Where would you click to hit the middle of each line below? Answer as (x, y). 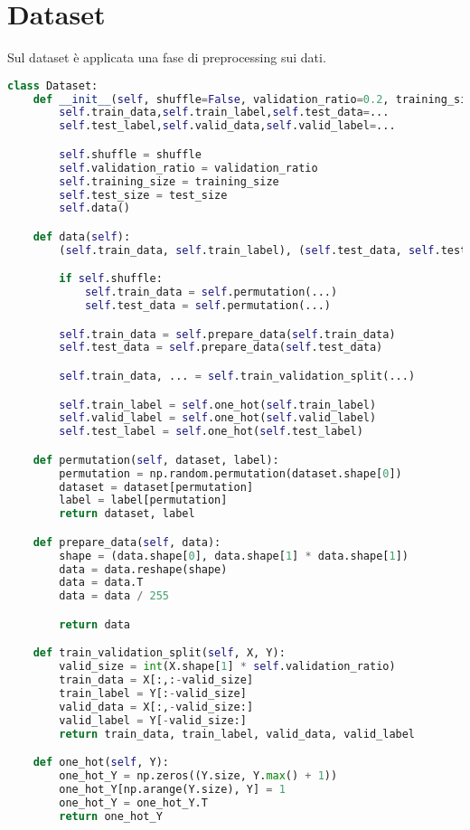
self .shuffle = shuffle (130, 154)
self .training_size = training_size (169, 181)
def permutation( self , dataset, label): (156, 460)
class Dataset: (53, 85)
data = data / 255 (114, 596)
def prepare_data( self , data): (127, 542)
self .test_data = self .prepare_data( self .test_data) (221, 348)
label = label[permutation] (143, 500)
